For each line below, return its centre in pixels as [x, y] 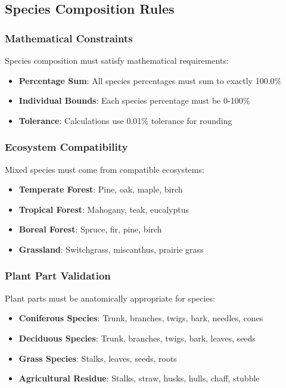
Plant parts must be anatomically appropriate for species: [110, 298]
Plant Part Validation [58, 276]
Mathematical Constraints [69, 38]
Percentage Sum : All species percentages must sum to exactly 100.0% [150, 80]
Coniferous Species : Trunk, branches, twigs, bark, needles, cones [141, 318]
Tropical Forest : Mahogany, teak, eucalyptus [104, 209]
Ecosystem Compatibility [66, 147]
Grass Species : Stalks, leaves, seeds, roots [98, 358]
